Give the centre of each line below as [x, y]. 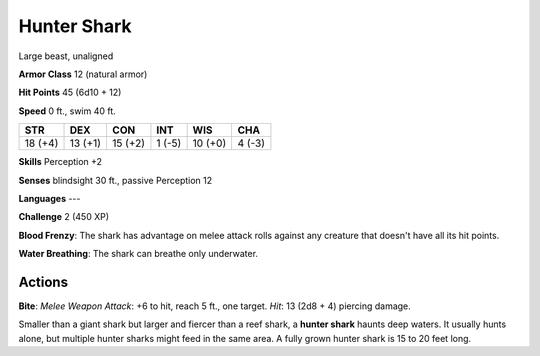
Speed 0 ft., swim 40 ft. [67, 111]
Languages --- [49, 198]
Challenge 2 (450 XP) [64, 217]
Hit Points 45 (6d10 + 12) [70, 92]
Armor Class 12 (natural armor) [83, 74]
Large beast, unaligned [66, 56]
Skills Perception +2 [60, 162]
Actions [43, 281]
